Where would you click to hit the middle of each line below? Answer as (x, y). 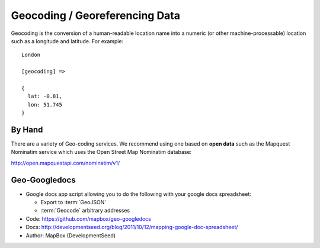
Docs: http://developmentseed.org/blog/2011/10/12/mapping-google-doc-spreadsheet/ (132, 227)
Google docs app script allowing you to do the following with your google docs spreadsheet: (139, 194)
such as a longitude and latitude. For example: (67, 41)
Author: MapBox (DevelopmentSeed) (71, 235)
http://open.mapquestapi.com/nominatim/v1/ (65, 163)
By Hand (27, 129)
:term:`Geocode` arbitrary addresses (85, 211)
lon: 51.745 (45, 104)
